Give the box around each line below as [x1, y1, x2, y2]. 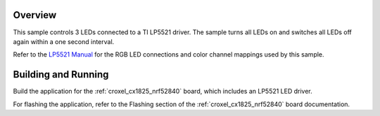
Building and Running [13, 68, 109, 80]
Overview [13, 9, 57, 21]
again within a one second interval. [13, 37, 115, 45]
